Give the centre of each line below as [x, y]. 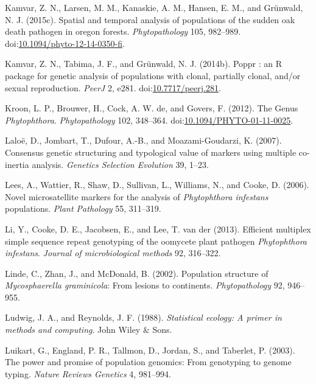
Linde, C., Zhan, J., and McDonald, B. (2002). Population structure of [137, 273]
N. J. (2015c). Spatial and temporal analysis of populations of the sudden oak [150, 19]
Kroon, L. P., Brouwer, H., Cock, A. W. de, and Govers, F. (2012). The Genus [152, 108]
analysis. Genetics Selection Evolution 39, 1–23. [120, 164]
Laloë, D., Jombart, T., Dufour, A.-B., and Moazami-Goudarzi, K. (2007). [143, 140]
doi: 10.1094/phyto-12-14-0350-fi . [65, 43]
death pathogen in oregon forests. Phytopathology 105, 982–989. [123, 31]
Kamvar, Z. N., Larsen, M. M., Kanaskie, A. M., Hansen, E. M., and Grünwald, [154, 7]
